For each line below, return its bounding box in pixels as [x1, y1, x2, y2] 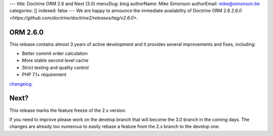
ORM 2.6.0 [9, 28, 44, 36]
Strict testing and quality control [22, 64, 89, 71]
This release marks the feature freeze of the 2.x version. [9, 107, 126, 113]
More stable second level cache [22, 57, 88, 63]
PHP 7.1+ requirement [22, 72, 67, 78]
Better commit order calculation [22, 50, 88, 56]
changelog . [9, 81, 33, 87]
